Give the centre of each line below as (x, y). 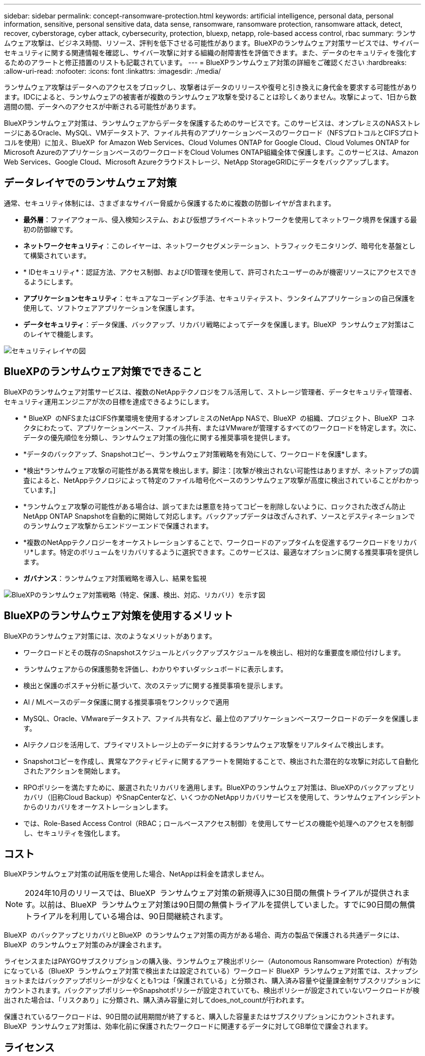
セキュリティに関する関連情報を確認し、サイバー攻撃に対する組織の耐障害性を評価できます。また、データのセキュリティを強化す (210, 53)
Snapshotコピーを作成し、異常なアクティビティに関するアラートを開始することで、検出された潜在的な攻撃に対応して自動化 (221, 761)
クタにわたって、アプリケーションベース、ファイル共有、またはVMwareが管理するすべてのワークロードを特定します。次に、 (222, 428)
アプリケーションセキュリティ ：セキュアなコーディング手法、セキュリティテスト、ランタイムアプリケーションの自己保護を (219, 298)
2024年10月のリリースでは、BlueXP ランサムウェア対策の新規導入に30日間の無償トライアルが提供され (213, 893)
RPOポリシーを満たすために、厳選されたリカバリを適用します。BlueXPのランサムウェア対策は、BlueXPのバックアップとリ (219, 787)
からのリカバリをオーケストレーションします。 (98, 807)
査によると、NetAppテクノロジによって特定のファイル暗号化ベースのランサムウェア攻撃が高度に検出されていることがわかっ (221, 480)
